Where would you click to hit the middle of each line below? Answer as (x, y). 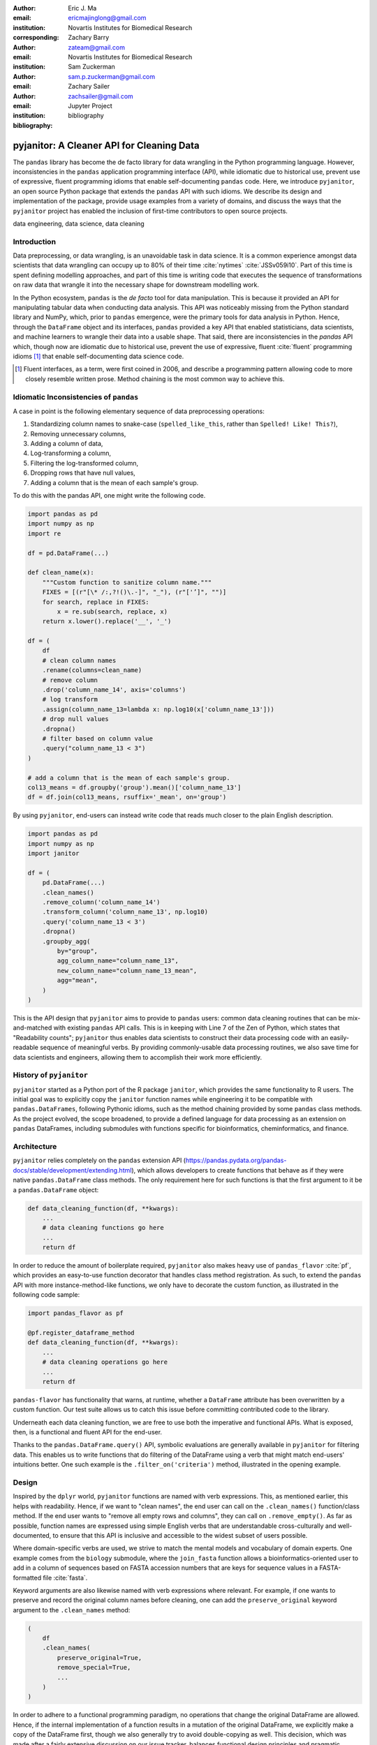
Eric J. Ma (82, 8)
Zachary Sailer (89, 87)
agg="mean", (77, 980)
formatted (27, 1577)
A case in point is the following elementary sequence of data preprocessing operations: (139, 411)
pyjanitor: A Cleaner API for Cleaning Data (106, 146)
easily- (339, 1037)
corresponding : (36, 38)
